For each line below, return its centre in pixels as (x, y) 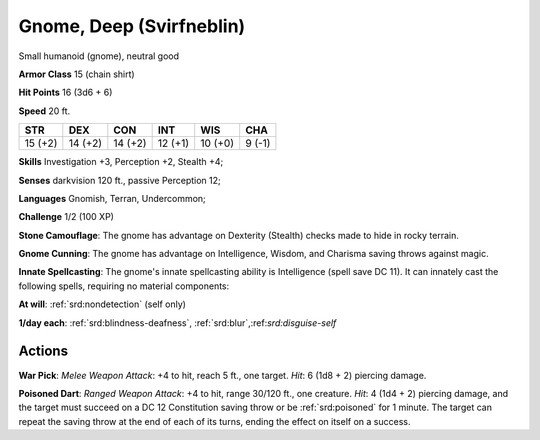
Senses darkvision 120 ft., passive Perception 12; (119, 180)
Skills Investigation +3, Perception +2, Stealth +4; (121, 162)
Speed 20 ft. (44, 111)
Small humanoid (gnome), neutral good (99, 56)
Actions (43, 351)
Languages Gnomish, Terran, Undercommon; (112, 198)
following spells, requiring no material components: (124, 286)
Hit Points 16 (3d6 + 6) (65, 92)
